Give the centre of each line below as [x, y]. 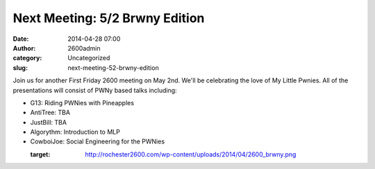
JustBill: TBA [49, 122]
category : [27, 58]
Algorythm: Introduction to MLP [75, 132]
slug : [20, 68]
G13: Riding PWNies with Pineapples [82, 103]
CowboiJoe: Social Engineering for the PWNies [98, 141]
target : [40, 154]
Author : [24, 48]
